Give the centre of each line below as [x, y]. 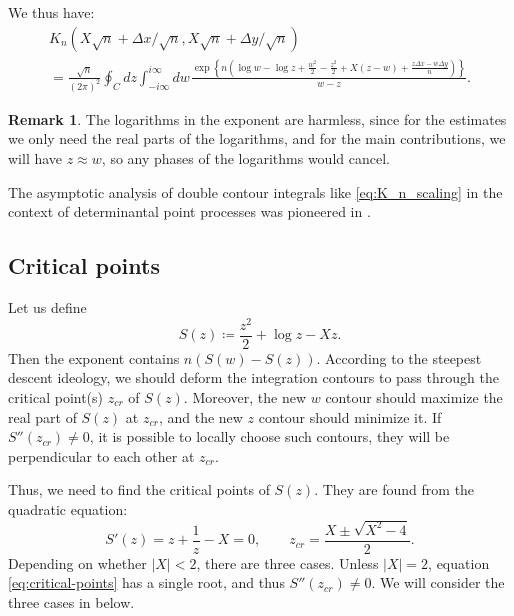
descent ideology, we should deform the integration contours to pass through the [253, 377]
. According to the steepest [399, 357]
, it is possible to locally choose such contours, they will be [269, 436]
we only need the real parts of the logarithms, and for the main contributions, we [257, 138]
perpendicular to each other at [101, 455]
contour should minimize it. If [350, 416]
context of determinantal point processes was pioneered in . [189, 211]
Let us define [47, 307]
